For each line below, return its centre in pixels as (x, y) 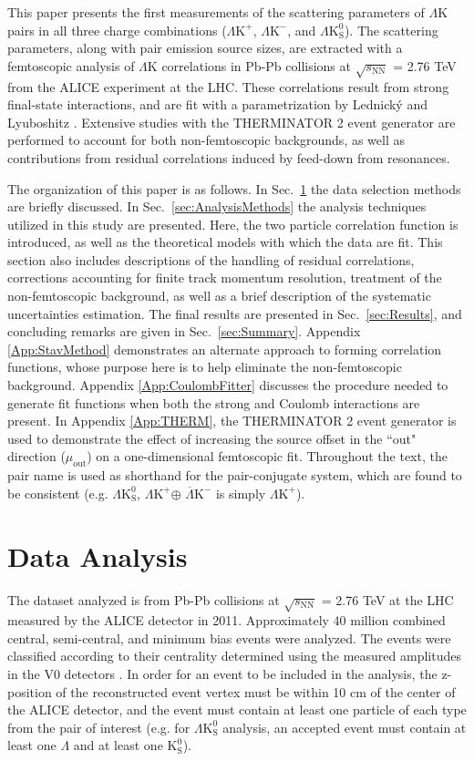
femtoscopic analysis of (71, 65)
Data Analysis (98, 555)
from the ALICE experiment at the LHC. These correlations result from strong (228, 86)
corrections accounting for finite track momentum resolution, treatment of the (225, 278)
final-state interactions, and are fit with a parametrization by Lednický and (217, 104)
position (30, 691)
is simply (241, 493)
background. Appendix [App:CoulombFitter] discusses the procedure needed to (228, 385)
